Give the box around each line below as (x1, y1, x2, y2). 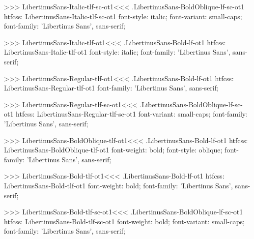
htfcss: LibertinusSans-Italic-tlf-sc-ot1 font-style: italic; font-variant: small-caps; (4, 11, 242, 21)
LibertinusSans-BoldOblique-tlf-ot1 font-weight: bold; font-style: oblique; (4, 145, 223, 155)
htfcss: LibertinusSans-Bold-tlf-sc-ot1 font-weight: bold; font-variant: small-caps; (4, 216, 245, 226)
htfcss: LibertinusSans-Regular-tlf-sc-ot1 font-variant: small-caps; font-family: (16, 109, 248, 119)
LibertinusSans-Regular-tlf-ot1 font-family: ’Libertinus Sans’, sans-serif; (4, 83, 219, 93)
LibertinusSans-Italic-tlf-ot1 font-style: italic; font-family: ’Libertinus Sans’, (4, 47, 230, 57)
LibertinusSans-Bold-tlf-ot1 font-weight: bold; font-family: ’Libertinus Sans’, (4, 180, 233, 190)
